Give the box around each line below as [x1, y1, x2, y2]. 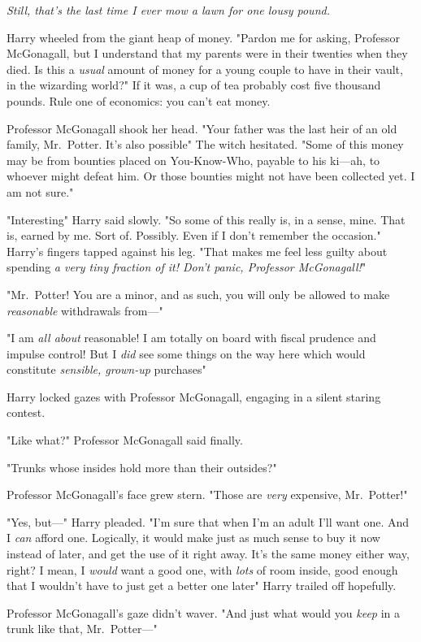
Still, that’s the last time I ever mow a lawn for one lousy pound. [7, 2, 330, 18]
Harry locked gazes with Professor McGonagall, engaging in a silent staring [7, 388, 381, 405]
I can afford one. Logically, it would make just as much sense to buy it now [7, 529, 380, 546]
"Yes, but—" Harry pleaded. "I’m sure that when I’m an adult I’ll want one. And [7, 513, 410, 530]
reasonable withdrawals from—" [7, 301, 163, 319]
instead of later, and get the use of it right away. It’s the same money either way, [7, 545, 410, 562]
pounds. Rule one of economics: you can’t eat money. [7, 92, 271, 109]
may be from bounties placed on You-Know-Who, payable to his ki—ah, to [7, 151, 380, 168]
